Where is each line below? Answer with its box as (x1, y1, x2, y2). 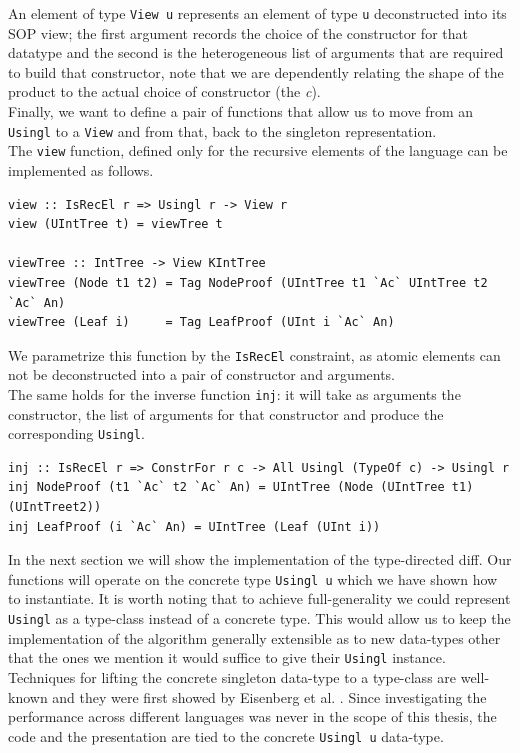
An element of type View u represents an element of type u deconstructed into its (8, 3, 507, 23)
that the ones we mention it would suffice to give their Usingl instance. (8, 647, 446, 668)
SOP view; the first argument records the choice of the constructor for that (8, 22, 468, 43)
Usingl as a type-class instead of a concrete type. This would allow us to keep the (8, 608, 511, 629)
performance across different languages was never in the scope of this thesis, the (8, 706, 497, 727)
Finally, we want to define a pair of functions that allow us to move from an (8, 101, 474, 122)
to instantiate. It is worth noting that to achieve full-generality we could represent (8, 588, 511, 609)
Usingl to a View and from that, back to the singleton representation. (8, 120, 437, 141)
